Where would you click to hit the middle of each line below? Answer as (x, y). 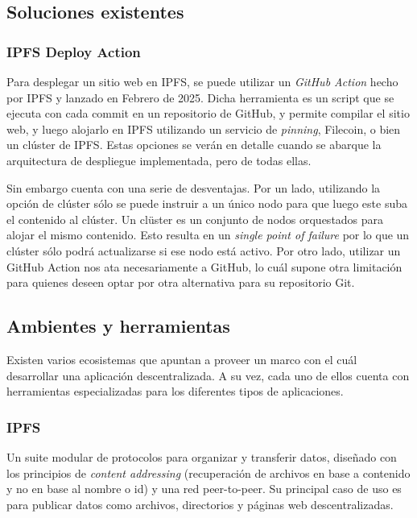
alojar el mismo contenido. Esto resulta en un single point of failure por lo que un (208, 235)
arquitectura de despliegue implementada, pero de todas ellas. (159, 160)
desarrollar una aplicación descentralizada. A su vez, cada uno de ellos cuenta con (208, 375)
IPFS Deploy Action (74, 51)
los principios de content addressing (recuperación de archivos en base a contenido (208, 472)
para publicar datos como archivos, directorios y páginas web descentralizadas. (200, 504)
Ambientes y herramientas (118, 326)
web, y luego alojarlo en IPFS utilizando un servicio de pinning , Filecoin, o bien (204, 128)
